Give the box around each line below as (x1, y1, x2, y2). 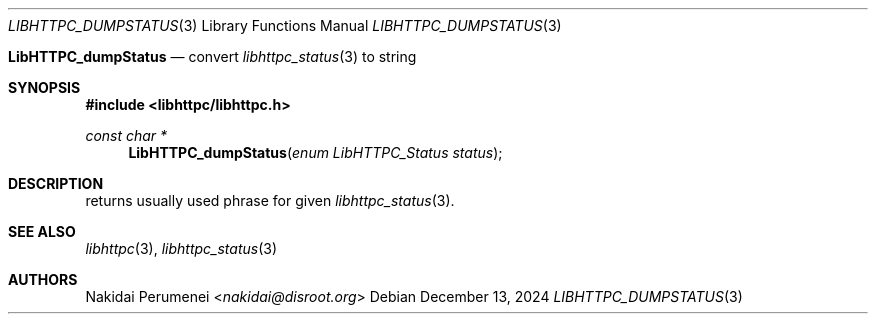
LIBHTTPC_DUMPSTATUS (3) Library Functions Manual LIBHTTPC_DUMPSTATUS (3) (8, 17, 562, 34)
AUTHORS (8, 271, 78, 288)
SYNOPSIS (8, 79, 81, 96)
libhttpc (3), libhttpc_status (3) (85, 240, 278, 257)
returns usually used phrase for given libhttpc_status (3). (85, 192, 455, 209)
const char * (85, 127, 168, 144)
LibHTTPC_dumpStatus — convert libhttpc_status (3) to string (8, 48, 417, 65)
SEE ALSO (8, 223, 76, 240)
